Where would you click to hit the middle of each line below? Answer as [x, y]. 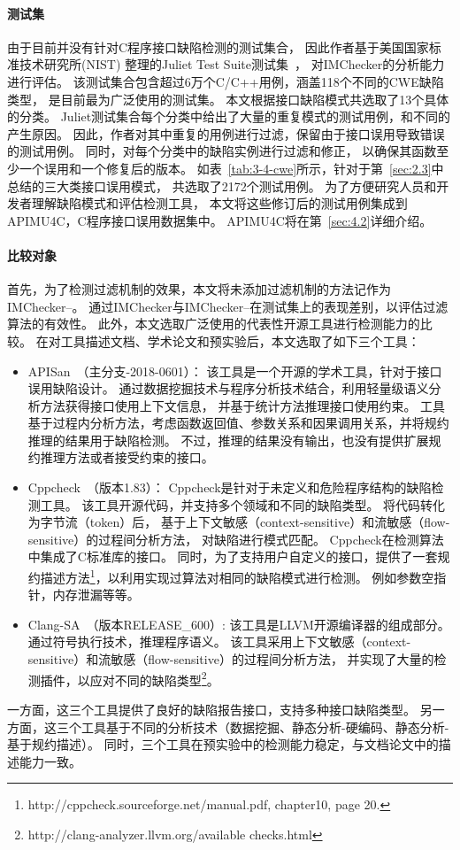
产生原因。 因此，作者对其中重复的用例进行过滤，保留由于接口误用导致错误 [226, 133]
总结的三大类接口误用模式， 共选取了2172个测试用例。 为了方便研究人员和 [222, 185]
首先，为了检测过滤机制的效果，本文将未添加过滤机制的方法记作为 [199, 289]
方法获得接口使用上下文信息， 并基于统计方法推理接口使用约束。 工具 [243, 405]
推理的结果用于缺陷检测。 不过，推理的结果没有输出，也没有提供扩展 [228, 440]
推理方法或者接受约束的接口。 [127, 457]
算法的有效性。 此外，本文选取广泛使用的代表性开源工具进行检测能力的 [214, 324]
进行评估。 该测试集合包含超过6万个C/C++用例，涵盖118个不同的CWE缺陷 [226, 81]
